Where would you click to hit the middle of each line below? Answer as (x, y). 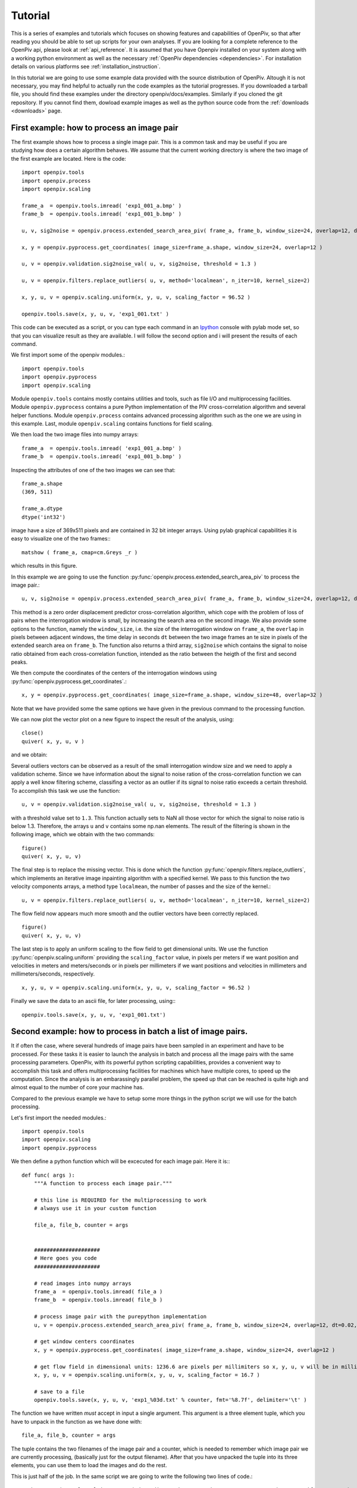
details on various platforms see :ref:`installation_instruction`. (86, 67)
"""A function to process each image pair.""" (103, 1183)
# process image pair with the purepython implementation (120, 1317)
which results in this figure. (44, 566)
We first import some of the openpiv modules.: (68, 355)
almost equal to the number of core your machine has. (77, 1087)
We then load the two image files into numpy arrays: (75, 434)
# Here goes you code (65, 1258)
